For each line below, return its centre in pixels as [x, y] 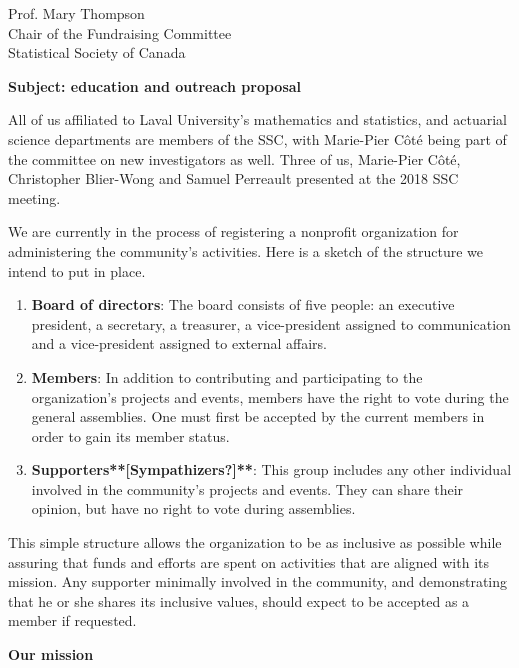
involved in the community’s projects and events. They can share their [247, 488]
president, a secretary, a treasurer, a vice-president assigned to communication [271, 323]
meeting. [34, 197]
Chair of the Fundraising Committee [120, 32]
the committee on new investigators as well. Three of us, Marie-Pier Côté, [234, 158]
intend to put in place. [77, 270]
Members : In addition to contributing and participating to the [227, 376]
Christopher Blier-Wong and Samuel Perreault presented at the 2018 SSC [233, 178]
